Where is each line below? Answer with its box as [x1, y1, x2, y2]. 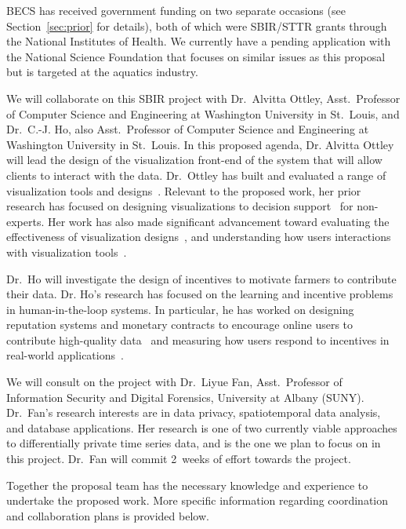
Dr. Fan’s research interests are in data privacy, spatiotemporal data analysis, [6, 404, 381, 421]
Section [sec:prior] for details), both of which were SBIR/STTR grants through [6, 17, 387, 34]
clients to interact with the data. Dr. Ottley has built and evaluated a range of [6, 166, 386, 183]
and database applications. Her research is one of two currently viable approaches [6, 419, 397, 436]
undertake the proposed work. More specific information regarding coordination [6, 492, 389, 509]
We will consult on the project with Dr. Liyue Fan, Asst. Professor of [6, 374, 343, 390]
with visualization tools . [6, 243, 127, 260]
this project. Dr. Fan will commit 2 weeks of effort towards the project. [6, 451, 351, 467]
